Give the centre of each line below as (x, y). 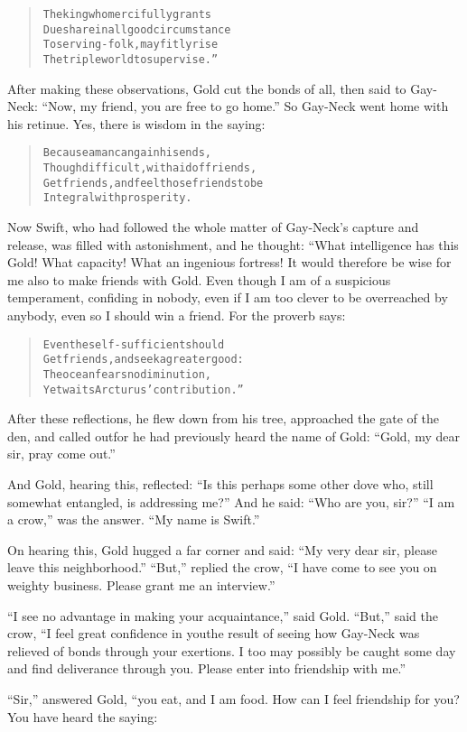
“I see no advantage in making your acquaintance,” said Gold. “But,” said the (223, 615)
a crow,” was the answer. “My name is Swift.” (134, 519)
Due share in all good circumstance (137, 29)
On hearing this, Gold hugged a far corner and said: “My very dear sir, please (222, 549)
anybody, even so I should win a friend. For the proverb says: (177, 315)
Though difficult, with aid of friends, (150, 168)
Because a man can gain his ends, (127, 153)
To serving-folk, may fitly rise (131, 45)
